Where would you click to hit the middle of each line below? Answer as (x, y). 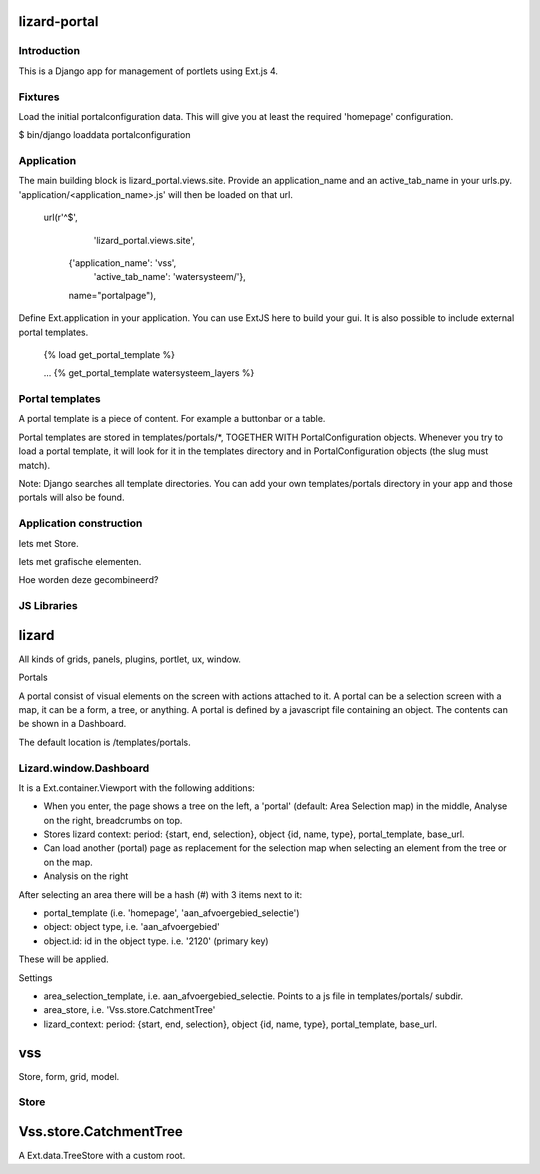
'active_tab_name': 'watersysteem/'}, (169, 277)
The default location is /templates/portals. (104, 742)
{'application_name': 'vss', (122, 263)
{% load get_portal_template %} (109, 354)
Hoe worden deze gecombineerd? (88, 580)
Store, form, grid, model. (69, 1076)
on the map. (68, 862)
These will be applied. (63, 959)
